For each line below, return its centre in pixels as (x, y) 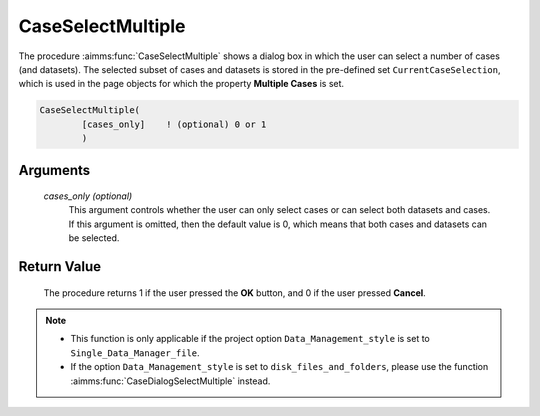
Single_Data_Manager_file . (135, 352)
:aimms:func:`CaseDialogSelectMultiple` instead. (170, 381)
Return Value (60, 266)
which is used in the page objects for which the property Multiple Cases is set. (181, 84)
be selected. (94, 238)
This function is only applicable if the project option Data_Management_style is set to (250, 339)
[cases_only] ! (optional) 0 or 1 (174, 124)
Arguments (54, 170)
